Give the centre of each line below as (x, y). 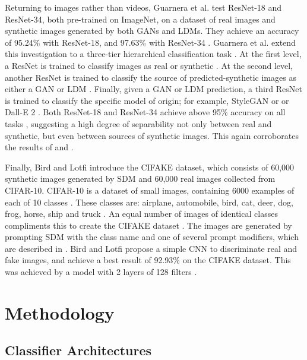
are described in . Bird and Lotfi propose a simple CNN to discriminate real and (151, 248)
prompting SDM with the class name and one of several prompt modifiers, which (152, 237)
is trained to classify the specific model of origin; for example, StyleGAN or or (147, 100)
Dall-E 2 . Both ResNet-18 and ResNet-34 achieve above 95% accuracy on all (145, 112)
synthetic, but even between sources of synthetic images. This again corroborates (152, 135)
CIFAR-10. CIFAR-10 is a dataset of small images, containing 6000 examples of (150, 190)
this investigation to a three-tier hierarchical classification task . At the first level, (153, 54)
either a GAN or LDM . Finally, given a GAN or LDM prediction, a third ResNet (153, 89)
